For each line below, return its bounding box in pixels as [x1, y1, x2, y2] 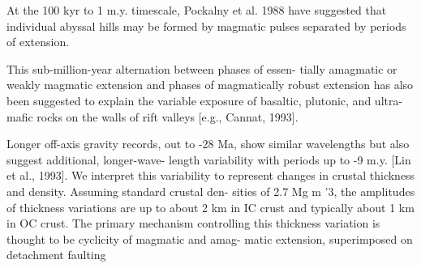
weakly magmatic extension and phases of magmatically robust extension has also [6, 76, 414, 93]
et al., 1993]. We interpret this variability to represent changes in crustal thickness [6, 167, 415, 184]
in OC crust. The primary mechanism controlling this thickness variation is [6, 215, 380, 232]
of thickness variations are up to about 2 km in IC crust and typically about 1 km [6, 198, 415, 215]
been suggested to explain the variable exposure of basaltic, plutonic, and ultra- [6, 91, 403, 108]
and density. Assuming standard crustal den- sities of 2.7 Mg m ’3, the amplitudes [6, 182, 415, 199]
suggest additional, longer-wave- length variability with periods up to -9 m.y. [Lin [6, 151, 411, 168]
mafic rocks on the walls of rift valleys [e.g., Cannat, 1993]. [6, 108, 299, 125]
